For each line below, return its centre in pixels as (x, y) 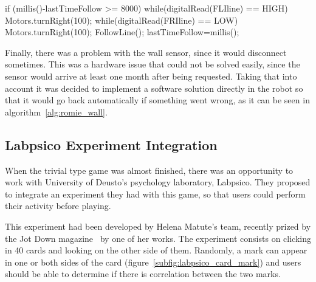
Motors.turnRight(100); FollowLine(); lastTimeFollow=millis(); (122, 32)
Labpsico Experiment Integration (111, 144)
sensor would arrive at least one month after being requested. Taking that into (151, 76)
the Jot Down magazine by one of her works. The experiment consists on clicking (158, 238)
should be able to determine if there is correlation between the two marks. (143, 274)
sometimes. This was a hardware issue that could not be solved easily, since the (153, 64)
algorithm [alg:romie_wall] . (56, 112)
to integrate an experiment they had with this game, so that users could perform (155, 194)
